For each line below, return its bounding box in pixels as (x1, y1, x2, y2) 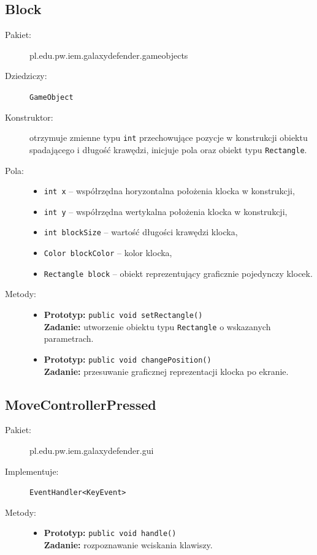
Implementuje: (5, 464, 59, 477)
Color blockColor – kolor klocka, (44, 246, 172, 259)
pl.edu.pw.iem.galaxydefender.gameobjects (29, 48, 188, 61)
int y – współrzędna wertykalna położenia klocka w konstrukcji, (44, 205, 288, 217)
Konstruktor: (5, 110, 53, 123)
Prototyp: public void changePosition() (44, 352, 212, 365)
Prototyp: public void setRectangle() (44, 308, 203, 321)
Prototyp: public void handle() (44, 526, 177, 539)
